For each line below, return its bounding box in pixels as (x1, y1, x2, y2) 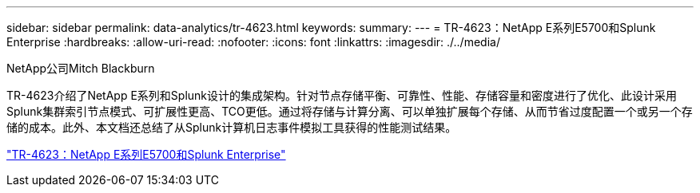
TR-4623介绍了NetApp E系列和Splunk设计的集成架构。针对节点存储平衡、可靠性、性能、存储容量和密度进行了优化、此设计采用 (6, 89, 678, 102)
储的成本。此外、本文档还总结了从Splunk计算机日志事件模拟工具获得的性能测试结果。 (6, 120, 457, 134)
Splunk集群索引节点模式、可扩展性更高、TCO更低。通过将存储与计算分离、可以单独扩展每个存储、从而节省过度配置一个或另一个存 (6, 104, 693, 118)
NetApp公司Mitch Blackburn (6, 61, 155, 75)
